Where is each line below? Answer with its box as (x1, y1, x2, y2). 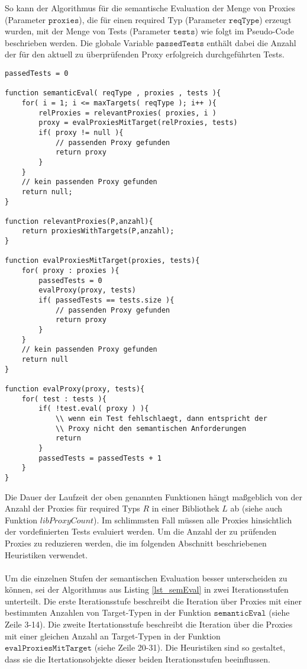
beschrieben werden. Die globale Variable (5, 36, 154, 49)
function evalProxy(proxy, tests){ (5, 384, 145, 393)
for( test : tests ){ (21, 394, 106, 403)
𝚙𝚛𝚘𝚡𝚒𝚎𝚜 (48, 16, 79, 25)
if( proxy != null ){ (38, 128, 124, 137)
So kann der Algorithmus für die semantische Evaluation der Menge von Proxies (5, 2, 295, 14)
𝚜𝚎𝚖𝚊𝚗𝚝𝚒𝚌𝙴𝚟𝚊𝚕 (214, 609, 266, 618)
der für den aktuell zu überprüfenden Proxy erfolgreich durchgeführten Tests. (5, 48, 285, 60)
